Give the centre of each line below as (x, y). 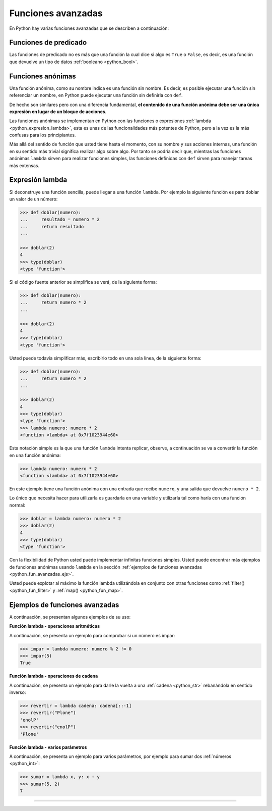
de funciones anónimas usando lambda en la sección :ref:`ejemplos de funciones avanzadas (106, 567)
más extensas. (24, 165)
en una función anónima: (35, 455)
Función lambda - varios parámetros (48, 747)
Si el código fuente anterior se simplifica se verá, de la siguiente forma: (83, 282)
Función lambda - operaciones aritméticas (55, 626)
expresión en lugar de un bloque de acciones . (58, 112)
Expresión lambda (38, 180)
